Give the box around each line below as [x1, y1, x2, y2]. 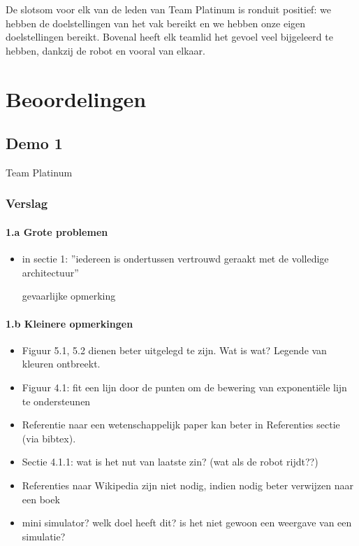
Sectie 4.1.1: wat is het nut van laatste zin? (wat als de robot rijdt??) [22, 454, 318, 469]
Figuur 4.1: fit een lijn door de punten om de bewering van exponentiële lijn [22, 379, 347, 394]
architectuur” [22, 265, 79, 279]
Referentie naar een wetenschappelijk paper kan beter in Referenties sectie [22, 417, 340, 432]
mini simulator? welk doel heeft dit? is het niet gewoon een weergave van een [22, 515, 352, 530]
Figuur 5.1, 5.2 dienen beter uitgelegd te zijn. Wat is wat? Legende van [22, 342, 327, 357]
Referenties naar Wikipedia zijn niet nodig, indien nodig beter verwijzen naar [22, 477, 353, 492]
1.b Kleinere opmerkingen [6, 316, 133, 330]
